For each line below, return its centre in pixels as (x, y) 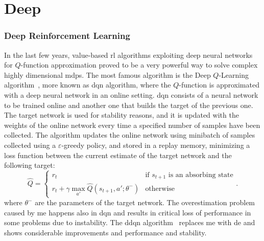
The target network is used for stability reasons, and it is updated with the (122, 115)
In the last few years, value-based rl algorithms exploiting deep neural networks (128, 54)
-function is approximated (219, 85)
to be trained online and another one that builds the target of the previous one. (129, 105)
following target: (30, 165)
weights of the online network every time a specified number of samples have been (132, 125)
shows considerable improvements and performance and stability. (105, 232)
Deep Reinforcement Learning (67, 36)
